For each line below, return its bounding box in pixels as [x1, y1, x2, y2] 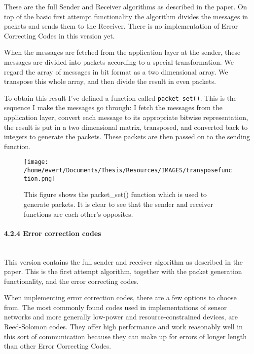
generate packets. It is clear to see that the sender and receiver [24, 198, 213, 209]
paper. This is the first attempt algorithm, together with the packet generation [4, 266, 242, 276]
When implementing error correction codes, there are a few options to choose [4, 292, 237, 303]
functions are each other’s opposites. [24, 208, 133, 219]
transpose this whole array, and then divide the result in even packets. [4, 76, 216, 86]
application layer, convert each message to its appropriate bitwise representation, [4, 112, 248, 122]
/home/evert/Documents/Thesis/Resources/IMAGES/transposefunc [24, 167, 232, 174]
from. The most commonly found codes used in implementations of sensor [4, 302, 227, 312]
